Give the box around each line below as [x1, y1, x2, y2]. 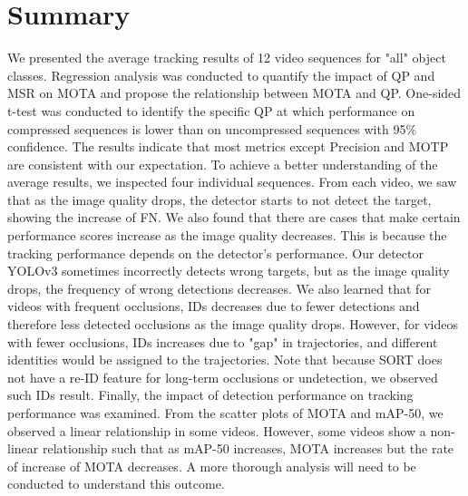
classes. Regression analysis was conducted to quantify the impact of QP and [7, 65, 435, 84]
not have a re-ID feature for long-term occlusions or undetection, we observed [7, 367, 438, 386]
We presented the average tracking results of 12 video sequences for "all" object [7, 48, 446, 67]
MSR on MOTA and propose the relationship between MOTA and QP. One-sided [7, 83, 462, 102]
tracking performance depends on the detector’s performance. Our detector [7, 243, 424, 262]
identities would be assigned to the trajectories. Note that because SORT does [7, 350, 443, 369]
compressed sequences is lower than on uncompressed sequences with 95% [7, 119, 417, 138]
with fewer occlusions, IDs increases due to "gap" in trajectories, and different [7, 332, 438, 351]
